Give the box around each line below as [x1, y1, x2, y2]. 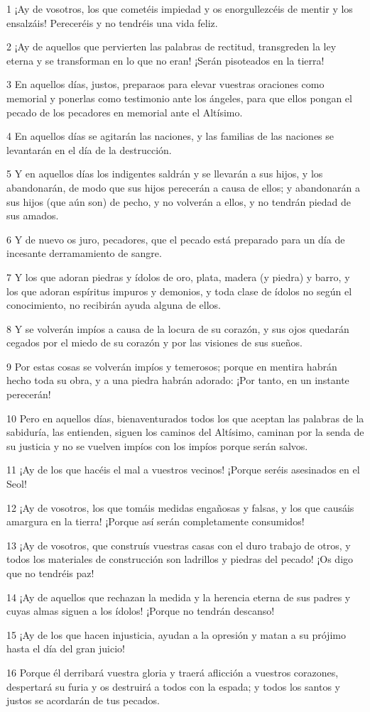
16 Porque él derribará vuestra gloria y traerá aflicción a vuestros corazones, [6, 664, 339, 679]
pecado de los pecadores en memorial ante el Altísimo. [6, 104, 243, 119]
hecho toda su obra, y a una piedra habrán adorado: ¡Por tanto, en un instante [6, 373, 349, 388]
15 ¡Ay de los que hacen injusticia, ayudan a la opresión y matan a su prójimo [6, 627, 346, 642]
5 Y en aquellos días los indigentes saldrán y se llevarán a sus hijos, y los [6, 166, 323, 181]
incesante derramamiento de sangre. [6, 246, 162, 261]
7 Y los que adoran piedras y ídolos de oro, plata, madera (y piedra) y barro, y [6, 269, 350, 284]
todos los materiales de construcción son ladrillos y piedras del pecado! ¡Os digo [6, 552, 354, 566]
